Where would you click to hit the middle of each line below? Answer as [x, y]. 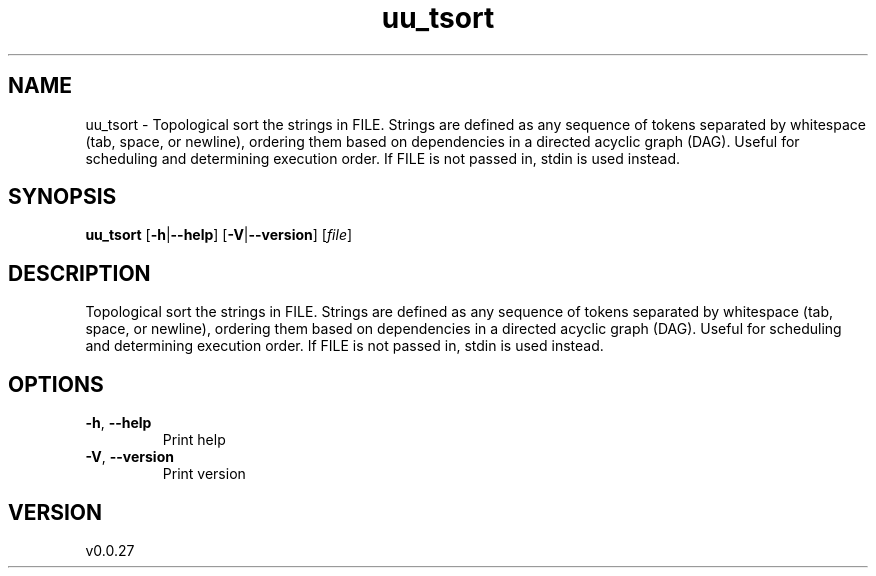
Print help [194, 440]
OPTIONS [56, 384]
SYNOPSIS [62, 197]
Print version [204, 474]
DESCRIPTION [79, 273]
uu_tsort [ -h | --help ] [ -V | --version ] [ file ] [219, 235]
